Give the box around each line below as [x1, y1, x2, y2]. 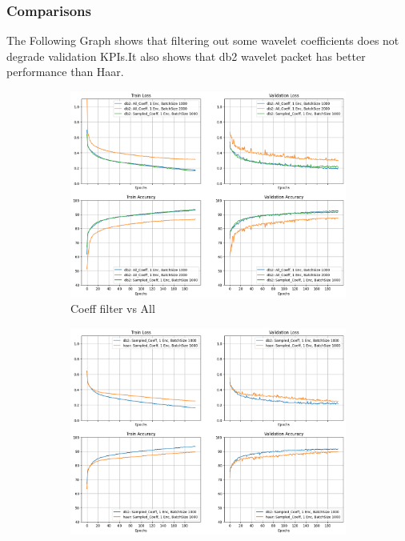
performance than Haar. [6, 63, 124, 80]
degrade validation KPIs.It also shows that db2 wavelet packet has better [6, 47, 366, 64]
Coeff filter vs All [70, 300, 155, 317]
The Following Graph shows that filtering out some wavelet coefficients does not [6, 32, 399, 49]
